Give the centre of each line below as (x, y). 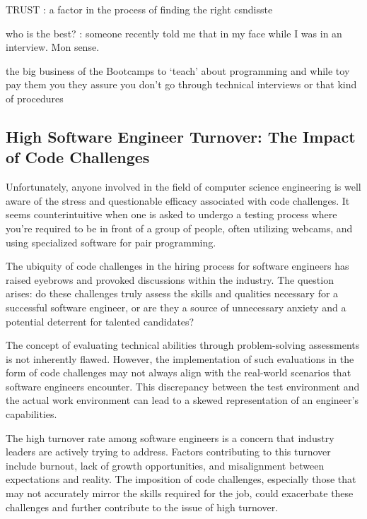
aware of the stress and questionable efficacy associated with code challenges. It (178, 200)
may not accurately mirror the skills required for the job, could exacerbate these (180, 493)
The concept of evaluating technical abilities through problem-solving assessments (183, 345)
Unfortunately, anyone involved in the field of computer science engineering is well (183, 187)
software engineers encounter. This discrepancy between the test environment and (183, 386)
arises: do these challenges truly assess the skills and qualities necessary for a (172, 293)
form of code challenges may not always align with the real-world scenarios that (179, 372)
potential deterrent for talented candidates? (100, 321)
